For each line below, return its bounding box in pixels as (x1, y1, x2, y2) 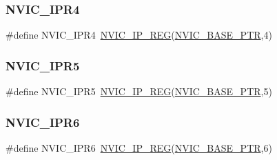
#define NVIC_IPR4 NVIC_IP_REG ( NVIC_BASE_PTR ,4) (6, 28, 272, 42)
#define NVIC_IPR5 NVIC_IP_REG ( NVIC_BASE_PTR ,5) (6, 84, 272, 99)
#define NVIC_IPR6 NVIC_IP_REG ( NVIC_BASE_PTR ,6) (6, 140, 272, 154)
